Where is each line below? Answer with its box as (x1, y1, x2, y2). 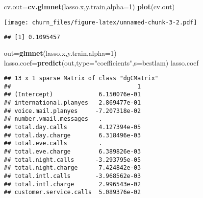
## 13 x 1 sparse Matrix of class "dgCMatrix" (4, 75, 158, 82)
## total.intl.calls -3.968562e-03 (4, 172, 141, 179)
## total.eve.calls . (4, 140, 102, 147)
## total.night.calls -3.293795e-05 (4, 156, 141, 163)
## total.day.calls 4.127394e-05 (4, 124, 141, 131)
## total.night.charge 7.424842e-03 (4, 164, 141, 172)
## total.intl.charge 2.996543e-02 (4, 180, 141, 188)
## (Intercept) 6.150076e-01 (4, 91, 141, 98)
